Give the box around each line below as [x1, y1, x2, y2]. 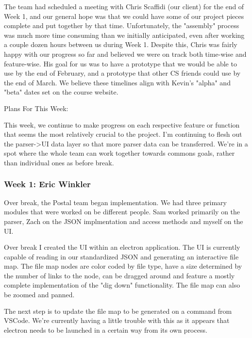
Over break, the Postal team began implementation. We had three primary [4, 197, 227, 207]
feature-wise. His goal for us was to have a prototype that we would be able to [4, 58, 237, 68]
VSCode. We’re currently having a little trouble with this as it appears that [4, 315, 230, 325]
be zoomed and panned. [4, 290, 75, 300]
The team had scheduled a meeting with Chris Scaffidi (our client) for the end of [4, 1, 244, 11]
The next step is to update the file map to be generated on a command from [4, 306, 232, 316]
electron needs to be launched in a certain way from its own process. [4, 324, 207, 335]
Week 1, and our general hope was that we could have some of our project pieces [4, 11, 244, 21]
